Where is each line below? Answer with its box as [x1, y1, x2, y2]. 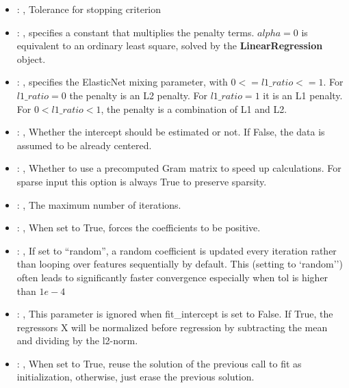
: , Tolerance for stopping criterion [16, 2, 161, 16]
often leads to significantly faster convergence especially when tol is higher [16, 270, 328, 284]
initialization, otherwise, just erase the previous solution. [16, 370, 255, 384]
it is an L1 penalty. [263, 88, 343, 102]
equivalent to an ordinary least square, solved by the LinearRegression [16, 38, 323, 53]
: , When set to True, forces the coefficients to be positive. [16, 220, 261, 235]
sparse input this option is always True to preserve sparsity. [16, 174, 267, 188]
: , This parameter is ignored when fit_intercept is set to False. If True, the [16, 307, 333, 321]
